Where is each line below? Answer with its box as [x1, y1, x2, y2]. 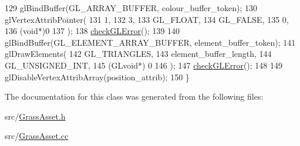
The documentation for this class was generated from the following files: [5, 90, 264, 103]
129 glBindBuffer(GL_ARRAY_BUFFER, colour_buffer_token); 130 [5, 2, 257, 13]
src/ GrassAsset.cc [5, 130, 69, 142]
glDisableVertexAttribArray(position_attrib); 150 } [5, 70, 190, 83]
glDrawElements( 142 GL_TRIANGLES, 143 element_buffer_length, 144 [5, 47, 272, 60]
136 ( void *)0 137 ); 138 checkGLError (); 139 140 [5, 25, 180, 37]
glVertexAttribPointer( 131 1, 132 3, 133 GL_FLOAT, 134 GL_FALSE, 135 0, [5, 13, 289, 25]
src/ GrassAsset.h [5, 110, 66, 122]
